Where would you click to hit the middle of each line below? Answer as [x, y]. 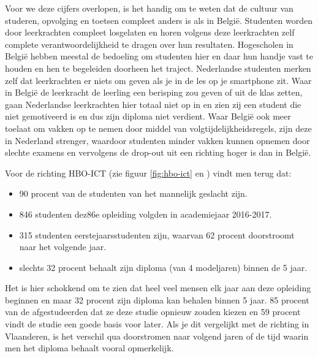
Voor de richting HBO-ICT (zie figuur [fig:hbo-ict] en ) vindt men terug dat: [148, 173]
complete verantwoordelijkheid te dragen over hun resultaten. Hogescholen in [149, 44]
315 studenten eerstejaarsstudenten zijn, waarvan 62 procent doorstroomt [157, 234]
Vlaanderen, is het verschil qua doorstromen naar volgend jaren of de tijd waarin [157, 336]
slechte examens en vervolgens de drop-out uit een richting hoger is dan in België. [158, 152]
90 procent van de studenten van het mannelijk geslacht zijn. [133, 193]
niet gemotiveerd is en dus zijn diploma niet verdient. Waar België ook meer [148, 116]
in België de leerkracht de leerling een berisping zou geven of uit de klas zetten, [154, 92]
